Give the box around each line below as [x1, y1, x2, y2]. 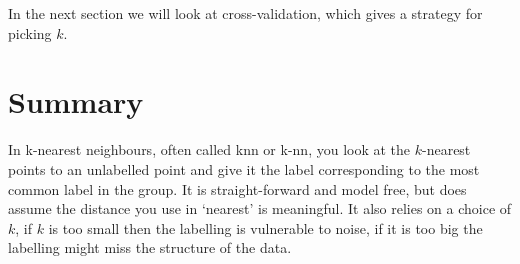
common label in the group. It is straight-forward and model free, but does [8, 178, 467, 199]
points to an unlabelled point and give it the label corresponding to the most [8, 158, 480, 179]
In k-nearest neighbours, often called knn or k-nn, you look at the [8, 139, 411, 160]
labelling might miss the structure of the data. [8, 237, 292, 258]
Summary [8, 81, 144, 122]
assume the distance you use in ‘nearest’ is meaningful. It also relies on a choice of [8, 198, 512, 219]
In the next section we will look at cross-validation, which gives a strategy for [8, 3, 483, 23]
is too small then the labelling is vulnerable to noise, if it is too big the [48, 217, 483, 238]
